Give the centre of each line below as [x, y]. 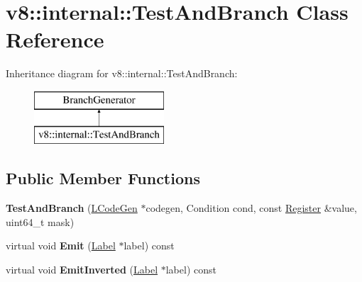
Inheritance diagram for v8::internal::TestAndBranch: [122, 73]
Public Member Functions [103, 178]
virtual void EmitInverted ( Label [82, 270]
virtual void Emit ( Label [61, 246]
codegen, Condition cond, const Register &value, [251, 208]
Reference [55, 39]
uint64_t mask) [40, 221]
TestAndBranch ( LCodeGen [72, 208]
